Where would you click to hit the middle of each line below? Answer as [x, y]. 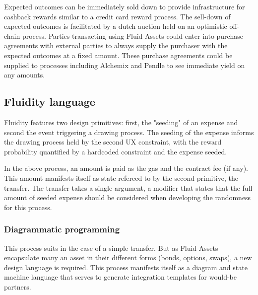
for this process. [28, 207]
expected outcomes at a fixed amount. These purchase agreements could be [118, 55]
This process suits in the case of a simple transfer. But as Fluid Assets [111, 248]
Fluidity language [50, 102]
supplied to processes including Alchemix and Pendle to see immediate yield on [125, 65]
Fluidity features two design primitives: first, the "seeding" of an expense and [121, 122]
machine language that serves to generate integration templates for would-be [120, 277]
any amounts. [25, 75]
